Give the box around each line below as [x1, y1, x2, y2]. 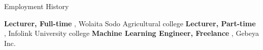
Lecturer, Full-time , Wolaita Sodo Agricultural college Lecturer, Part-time [4, 18, 256, 28]
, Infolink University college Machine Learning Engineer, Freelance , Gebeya [4, 28, 259, 38]
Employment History [4, 1, 69, 11]
